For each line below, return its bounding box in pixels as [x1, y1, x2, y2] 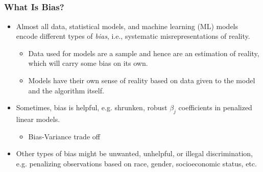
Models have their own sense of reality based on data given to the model [28, 75, 255, 86]
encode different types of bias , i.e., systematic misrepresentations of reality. [16, 31, 250, 41]
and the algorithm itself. [28, 85, 104, 95]
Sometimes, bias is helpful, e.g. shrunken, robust [16, 102, 168, 113]
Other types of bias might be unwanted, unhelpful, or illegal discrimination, [16, 148, 253, 159]
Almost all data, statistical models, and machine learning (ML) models [16, 20, 238, 31]
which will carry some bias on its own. [28, 58, 148, 68]
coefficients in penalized [178, 102, 252, 113]
